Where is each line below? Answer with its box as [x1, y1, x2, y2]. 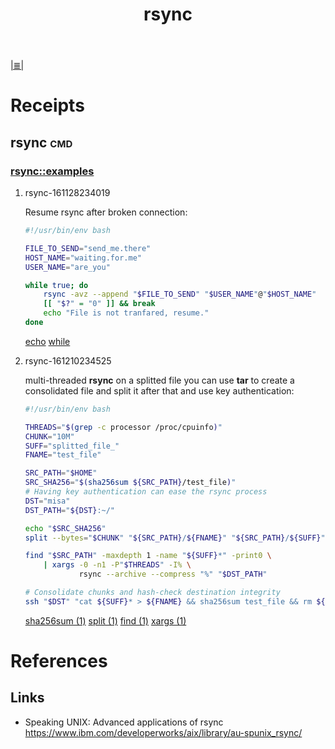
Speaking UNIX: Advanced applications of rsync [24, 716, 224, 728]
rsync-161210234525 [24, 354, 112, 367]
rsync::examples [10, 164, 95, 178]
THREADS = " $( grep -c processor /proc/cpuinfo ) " [24, 422, 223, 432]
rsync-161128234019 [24, 187, 111, 199]
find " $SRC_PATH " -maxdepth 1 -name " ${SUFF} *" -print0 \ [24, 551, 272, 561]
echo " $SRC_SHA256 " [24, 523, 107, 533]
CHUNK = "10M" [24, 431, 75, 442]
